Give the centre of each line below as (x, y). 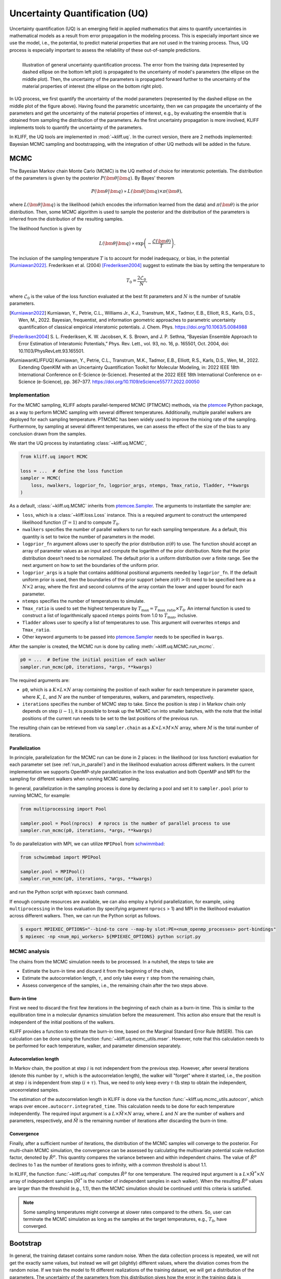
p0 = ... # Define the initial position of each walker (93, 660)
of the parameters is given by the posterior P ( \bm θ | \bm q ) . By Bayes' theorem (92, 178)
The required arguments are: (40, 680)
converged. (35, 1226)
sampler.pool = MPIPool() (53, 872)
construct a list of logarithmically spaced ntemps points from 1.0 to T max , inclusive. (110, 616)
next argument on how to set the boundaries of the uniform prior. (91, 565)
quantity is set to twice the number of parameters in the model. (89, 537)
